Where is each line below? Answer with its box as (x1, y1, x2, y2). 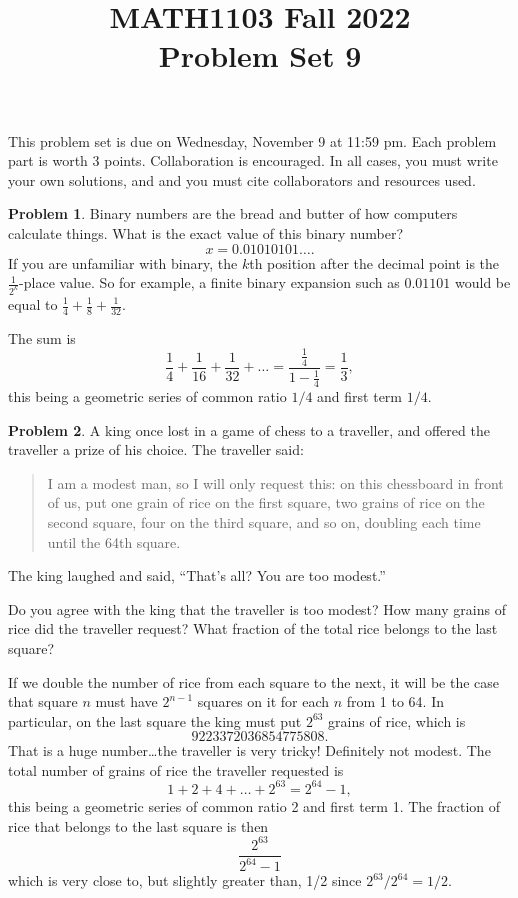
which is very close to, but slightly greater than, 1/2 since (8, 870, 362, 891)
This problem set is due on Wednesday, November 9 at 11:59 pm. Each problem (8, 130, 497, 151)
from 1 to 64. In (346, 691, 445, 712)
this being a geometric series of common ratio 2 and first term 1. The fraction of (8, 795, 501, 816)
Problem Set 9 (158, 35, 362, 76)
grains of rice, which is (328, 710, 466, 731)
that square (8, 691, 78, 712)
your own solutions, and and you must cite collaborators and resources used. (8, 169, 476, 190)
